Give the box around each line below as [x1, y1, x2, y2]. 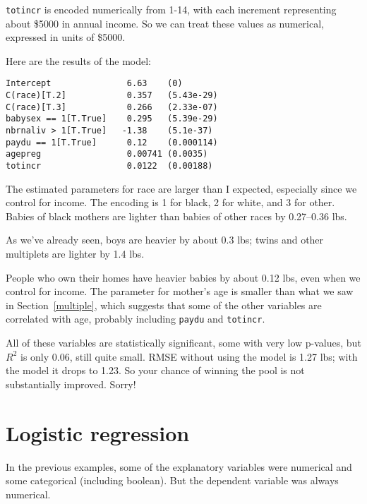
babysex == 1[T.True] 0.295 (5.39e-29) [6, 114, 218, 124]
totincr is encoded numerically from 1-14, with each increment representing [6, 2, 337, 16]
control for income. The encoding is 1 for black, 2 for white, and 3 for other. [6, 195, 335, 210]
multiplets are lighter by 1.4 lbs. [6, 246, 145, 261]
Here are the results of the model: [6, 53, 151, 68]
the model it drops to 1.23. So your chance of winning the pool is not [6, 363, 305, 378]
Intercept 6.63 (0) [6, 78, 183, 89]
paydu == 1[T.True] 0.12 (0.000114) [6, 137, 218, 148]
